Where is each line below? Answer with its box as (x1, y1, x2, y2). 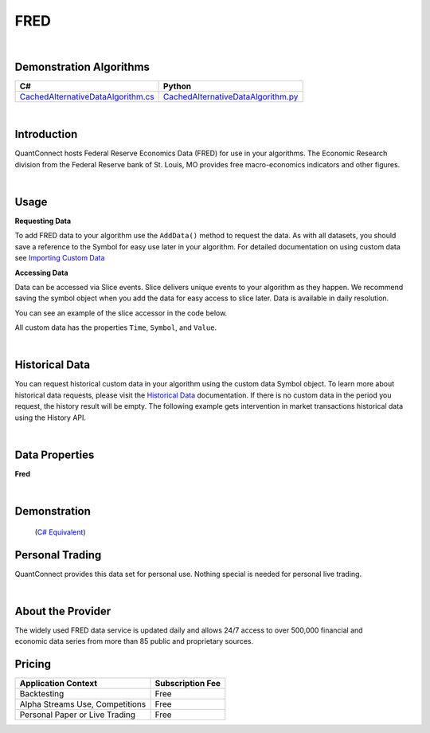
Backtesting (19, 688, 64, 700)
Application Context (19, 678, 98, 689)
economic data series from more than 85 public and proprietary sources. (14, 637, 254, 646)
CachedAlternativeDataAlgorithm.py (163, 92, 299, 103)
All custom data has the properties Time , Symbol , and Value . (14, 323, 217, 332)
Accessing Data (14, 268, 68, 277)
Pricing (14, 657, 52, 671)
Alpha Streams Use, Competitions (19, 699, 147, 710)
